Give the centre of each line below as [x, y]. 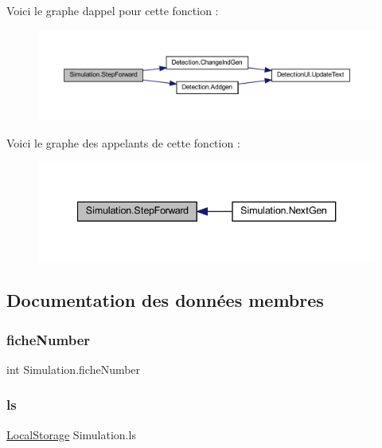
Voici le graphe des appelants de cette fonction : [123, 142]
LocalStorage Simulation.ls [71, 434]
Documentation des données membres [165, 300]
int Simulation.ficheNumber [74, 369]
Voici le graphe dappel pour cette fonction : [113, 10]
